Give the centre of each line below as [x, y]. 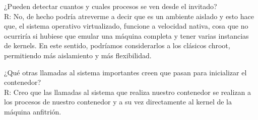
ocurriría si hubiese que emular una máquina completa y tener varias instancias [126, 35]
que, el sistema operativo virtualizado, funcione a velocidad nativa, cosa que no [126, 26]
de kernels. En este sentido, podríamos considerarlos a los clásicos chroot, [117, 45]
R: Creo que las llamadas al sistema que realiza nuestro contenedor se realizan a [127, 92]
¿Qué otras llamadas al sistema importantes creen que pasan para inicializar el [125, 72]
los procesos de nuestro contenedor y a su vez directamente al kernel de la [118, 102]
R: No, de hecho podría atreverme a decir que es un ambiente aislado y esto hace [129, 16]
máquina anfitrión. [33, 111]
